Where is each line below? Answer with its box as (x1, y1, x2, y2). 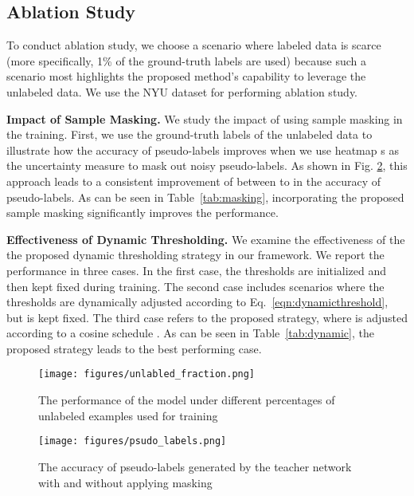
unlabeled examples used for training (38, 407, 218, 423)
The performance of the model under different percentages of (38, 392, 335, 408)
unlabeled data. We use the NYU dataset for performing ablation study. (6, 83, 358, 100)
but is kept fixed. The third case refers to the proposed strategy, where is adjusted (6, 309, 408, 325)
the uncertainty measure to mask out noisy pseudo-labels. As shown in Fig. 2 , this (6, 157, 408, 174)
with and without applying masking (38, 474, 213, 490)
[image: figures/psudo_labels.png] (38, 435, 227, 447)
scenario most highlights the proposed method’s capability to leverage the (6, 68, 366, 85)
